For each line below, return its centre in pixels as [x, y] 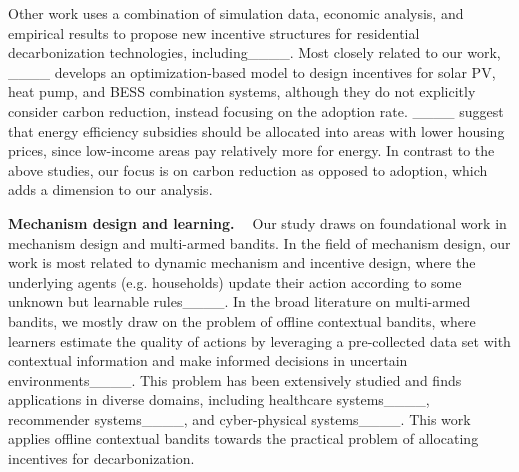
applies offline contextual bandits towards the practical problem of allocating [243, 438]
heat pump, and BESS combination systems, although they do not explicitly [242, 91]
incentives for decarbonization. [101, 458]
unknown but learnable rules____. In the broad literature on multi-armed [239, 301]
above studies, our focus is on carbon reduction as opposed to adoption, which [248, 169]
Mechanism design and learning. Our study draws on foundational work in [257, 222]
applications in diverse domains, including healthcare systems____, [219, 399]
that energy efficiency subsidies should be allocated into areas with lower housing [256, 130]
